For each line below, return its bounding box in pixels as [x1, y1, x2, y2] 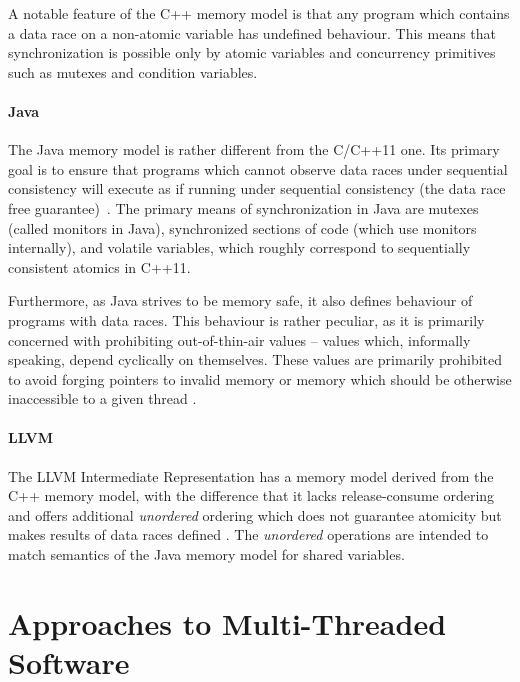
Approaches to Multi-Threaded [8, 602, 447, 643]
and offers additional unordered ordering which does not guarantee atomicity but [8, 504, 502, 525]
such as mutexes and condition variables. [8, 61, 258, 82]
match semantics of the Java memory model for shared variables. [8, 544, 405, 565]
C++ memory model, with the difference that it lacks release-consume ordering [8, 485, 495, 506]
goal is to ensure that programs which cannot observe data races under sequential [8, 158, 508, 179]
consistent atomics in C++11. [8, 256, 191, 277]
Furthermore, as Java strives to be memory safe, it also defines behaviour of [8, 290, 473, 311]
